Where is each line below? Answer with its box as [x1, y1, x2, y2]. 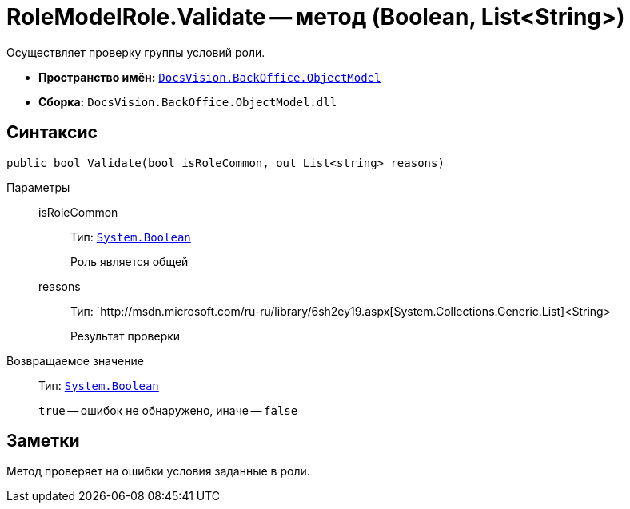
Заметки [6, 431, 80, 451]
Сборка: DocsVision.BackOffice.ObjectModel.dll [38, 94, 337, 109]
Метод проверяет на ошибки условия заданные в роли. [6, 464, 310, 479]
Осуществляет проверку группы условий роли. [6, 45, 265, 59]
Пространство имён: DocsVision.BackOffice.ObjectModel [38, 70, 381, 84]
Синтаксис [6, 122, 98, 143]
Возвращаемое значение [6, 353, 144, 368]
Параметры [6, 180, 70, 194]
